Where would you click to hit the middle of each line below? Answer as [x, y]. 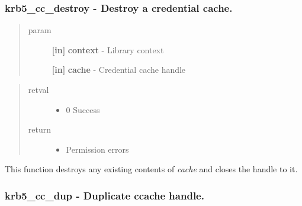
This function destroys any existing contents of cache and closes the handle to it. [151, 169]
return [40, 129]
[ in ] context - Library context [108, 49]
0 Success [83, 109]
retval [38, 89]
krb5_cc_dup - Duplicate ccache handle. [105, 195]
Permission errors [97, 149]
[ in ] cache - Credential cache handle [119, 70]
